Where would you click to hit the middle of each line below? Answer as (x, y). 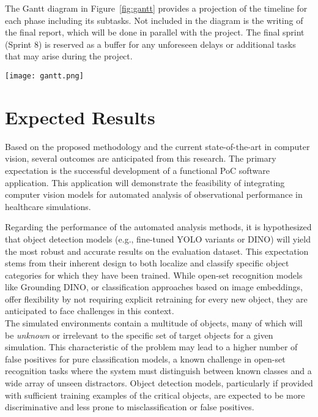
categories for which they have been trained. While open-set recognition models (154, 275)
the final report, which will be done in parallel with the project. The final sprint (155, 32)
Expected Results (80, 117)
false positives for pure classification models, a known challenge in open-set (145, 359)
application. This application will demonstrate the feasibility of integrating (145, 182)
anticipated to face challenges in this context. (90, 311)
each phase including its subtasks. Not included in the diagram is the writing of (154, 20)
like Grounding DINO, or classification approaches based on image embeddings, (154, 287)
